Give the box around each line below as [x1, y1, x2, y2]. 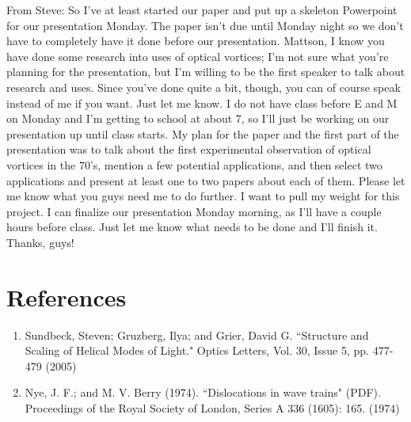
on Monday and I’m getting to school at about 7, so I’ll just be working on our [6, 110, 390, 127]
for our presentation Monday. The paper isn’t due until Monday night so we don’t [6, 17, 404, 33]
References [6, 280, 127, 313]
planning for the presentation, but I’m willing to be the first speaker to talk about [6, 63, 405, 80]
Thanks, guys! [6, 234, 74, 250]
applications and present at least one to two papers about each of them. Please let [6, 172, 405, 188]
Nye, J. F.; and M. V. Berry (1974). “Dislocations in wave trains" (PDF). [25, 384, 381, 401]
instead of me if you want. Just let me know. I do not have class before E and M [6, 94, 398, 111]
